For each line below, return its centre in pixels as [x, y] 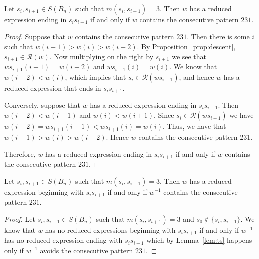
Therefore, [20, 153]
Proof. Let [20, 219]
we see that [189, 56]
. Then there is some [218, 36]
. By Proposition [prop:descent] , [186, 46]
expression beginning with [44, 191]
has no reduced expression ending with [63, 240]
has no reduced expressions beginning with [110, 230]
